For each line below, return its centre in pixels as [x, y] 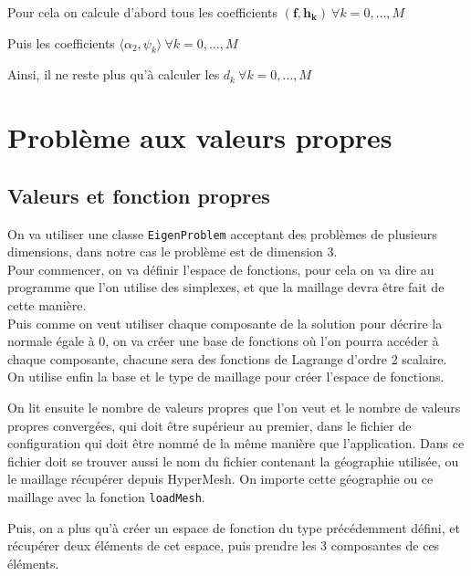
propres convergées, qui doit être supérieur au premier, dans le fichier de [209, 425]
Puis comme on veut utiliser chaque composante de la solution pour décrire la [225, 323]
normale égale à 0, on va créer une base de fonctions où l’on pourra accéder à [223, 341]
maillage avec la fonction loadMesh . [106, 496]
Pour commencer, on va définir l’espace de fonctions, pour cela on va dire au [221, 269]
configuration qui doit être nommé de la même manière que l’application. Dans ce [236, 443]
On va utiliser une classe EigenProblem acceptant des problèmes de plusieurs [222, 233]
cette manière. [47, 305]
